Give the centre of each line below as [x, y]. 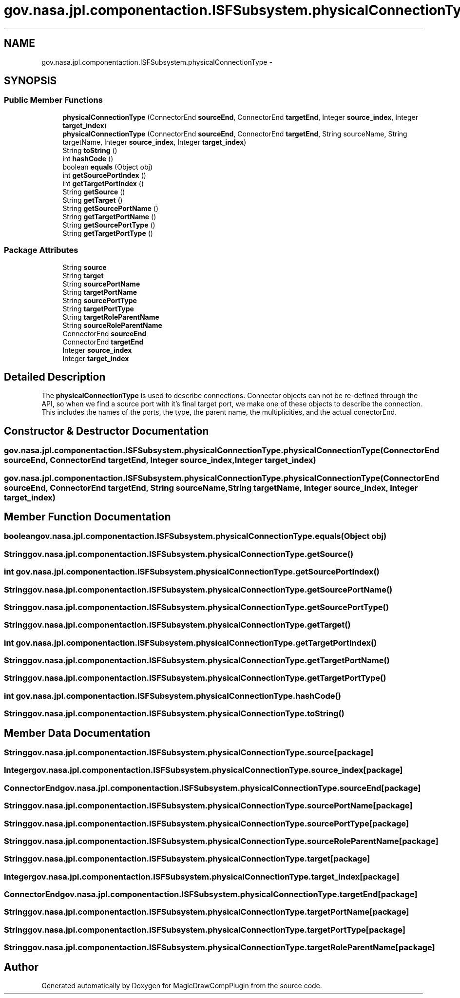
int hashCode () [88, 158]
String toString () [90, 150]
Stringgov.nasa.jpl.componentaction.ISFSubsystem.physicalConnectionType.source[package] [189, 753]
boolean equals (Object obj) [108, 167]
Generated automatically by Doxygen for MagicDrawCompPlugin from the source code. [182, 986]
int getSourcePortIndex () [104, 175]
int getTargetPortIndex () [103, 183]
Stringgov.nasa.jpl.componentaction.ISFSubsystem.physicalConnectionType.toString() [174, 714]
